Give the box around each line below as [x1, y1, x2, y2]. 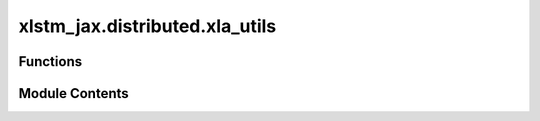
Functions [18, 53, 83, 70]
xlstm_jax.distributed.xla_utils [18, 15, 277, 37]
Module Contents [18, 85, 129, 102]
